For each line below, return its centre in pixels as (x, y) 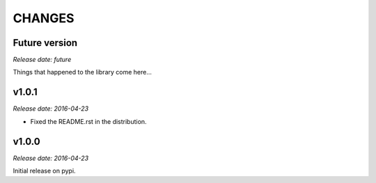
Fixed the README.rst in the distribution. (88, 121)
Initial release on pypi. (44, 171)
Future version (45, 43)
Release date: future (42, 60)
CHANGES (44, 18)
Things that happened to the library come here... (83, 72)
